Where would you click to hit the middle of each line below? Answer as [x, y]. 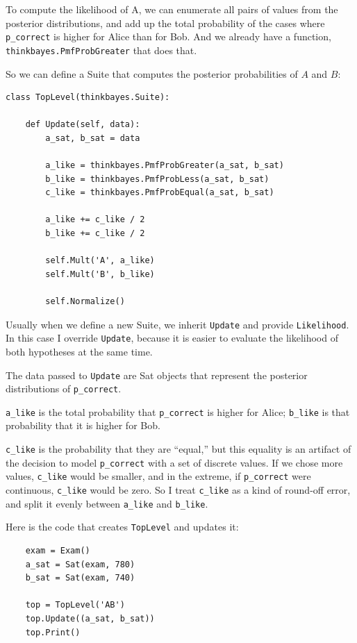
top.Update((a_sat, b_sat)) [90, 618]
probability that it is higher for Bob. [83, 425]
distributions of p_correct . [64, 389]
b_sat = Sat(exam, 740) [80, 578]
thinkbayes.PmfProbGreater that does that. [101, 50]
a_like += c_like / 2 [95, 220]
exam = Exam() [58, 551]
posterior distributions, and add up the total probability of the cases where [165, 23]
